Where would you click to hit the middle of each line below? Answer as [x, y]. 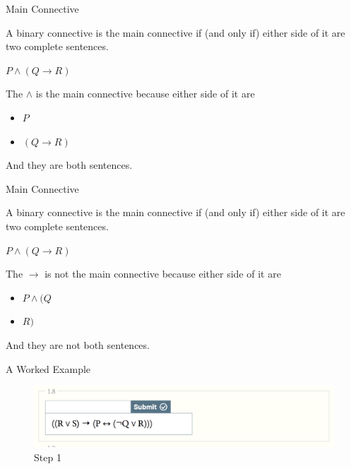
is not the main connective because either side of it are [163, 274]
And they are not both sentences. [78, 344]
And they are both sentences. [69, 165]
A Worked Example [48, 368]
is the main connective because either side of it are [145, 94]
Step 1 [48, 457]
